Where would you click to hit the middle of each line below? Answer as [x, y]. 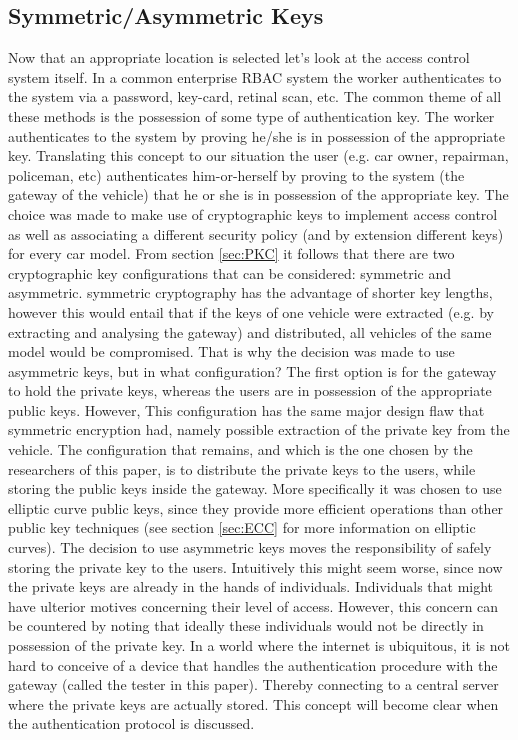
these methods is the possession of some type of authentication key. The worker [251, 115]
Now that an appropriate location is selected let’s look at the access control [239, 57]
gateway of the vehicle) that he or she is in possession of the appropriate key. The [258, 194]
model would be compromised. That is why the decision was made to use [231, 351]
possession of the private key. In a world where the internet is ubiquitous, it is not [259, 645]
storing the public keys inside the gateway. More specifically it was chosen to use [255, 488]
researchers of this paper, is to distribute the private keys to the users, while [242, 468]
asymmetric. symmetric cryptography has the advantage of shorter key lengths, [250, 292]
